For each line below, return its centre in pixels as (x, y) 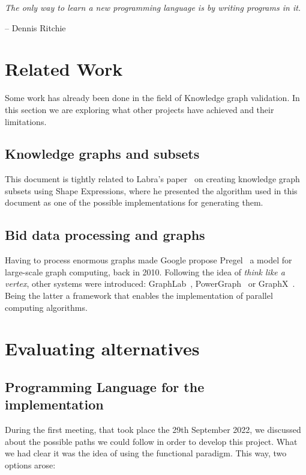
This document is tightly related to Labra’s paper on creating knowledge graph (152, 179)
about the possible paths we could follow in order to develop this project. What (151, 441)
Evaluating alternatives (102, 348)
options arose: (30, 465)
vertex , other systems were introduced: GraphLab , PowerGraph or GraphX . (150, 283)
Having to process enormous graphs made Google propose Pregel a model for (148, 260)
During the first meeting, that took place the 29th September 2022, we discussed (153, 430)
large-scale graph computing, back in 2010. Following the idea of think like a (145, 271)
